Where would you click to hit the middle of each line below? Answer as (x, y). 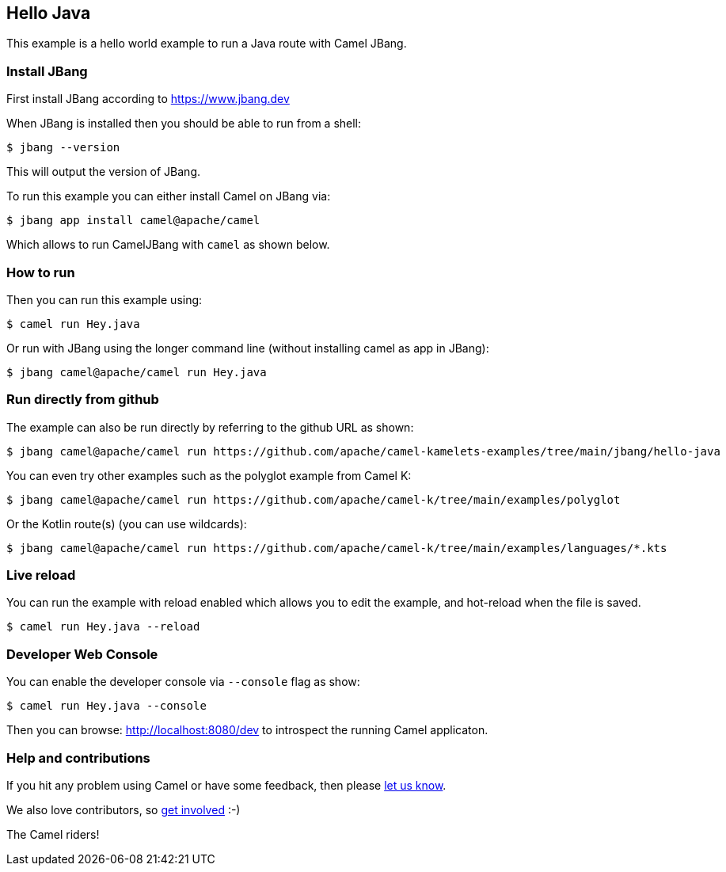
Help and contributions (78, 758)
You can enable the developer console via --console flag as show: (183, 682)
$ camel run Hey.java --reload (103, 627)
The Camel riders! (53, 834)
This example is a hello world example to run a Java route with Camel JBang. (207, 44)
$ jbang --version (63, 148)
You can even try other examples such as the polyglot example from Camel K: (209, 475)
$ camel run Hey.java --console (106, 706)
